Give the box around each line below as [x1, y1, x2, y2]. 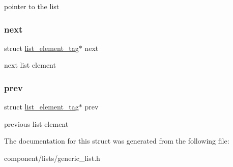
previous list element [4, 118, 69, 129]
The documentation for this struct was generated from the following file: [4, 135, 229, 146]
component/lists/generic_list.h [4, 153, 100, 163]
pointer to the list [4, 1, 60, 11]
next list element [4, 60, 56, 70]
